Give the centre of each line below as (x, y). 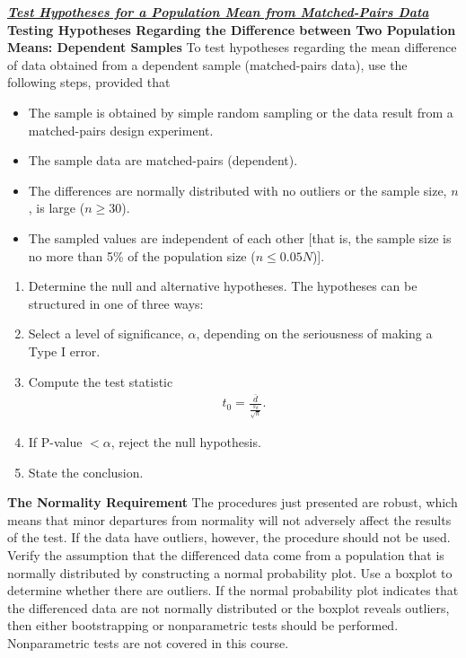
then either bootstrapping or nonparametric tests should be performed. (203, 625)
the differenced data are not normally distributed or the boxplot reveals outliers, (229, 607)
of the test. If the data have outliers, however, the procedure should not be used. (229, 537)
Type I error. (64, 351)
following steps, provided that (89, 82)
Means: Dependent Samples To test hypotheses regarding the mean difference (232, 47)
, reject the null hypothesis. (186, 442)
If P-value (55, 442)
